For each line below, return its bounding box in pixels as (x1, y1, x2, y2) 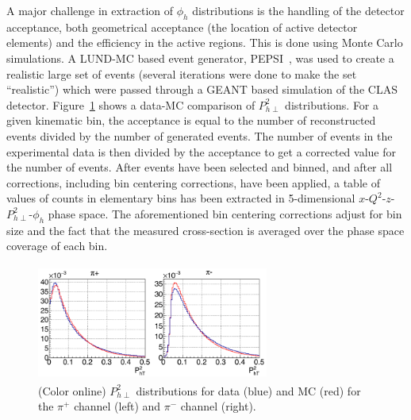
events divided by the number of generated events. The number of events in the (6, 127, 393, 144)
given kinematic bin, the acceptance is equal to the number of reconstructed (6, 112, 376, 129)
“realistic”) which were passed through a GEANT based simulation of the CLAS (6, 81, 398, 98)
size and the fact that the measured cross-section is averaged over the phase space (6, 222, 405, 238)
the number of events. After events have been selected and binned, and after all (6, 159, 393, 175)
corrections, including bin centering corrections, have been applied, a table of (6, 174, 380, 191)
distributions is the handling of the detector (192, 2, 405, 18)
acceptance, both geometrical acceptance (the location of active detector (6, 18, 358, 35)
